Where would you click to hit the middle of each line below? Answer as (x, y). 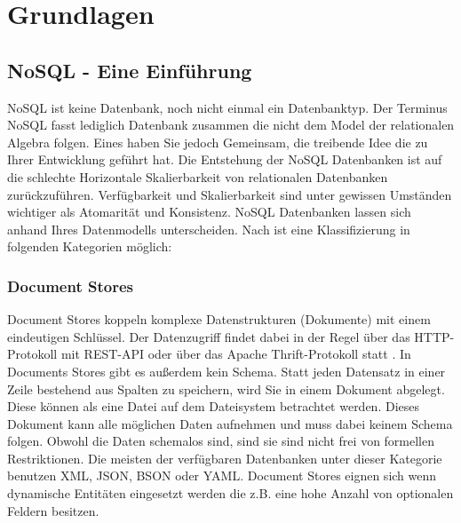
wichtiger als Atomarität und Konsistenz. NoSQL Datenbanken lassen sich (209, 212)
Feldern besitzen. (53, 510)
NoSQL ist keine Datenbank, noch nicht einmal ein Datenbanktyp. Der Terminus (227, 107)
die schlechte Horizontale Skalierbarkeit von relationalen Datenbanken (198, 176)
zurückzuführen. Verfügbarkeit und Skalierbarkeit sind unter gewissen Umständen (230, 194)
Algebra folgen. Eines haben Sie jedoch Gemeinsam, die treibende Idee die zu (218, 142)
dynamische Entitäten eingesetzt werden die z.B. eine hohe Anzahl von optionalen (230, 493)
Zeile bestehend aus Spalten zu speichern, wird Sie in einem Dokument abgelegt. (226, 388)
